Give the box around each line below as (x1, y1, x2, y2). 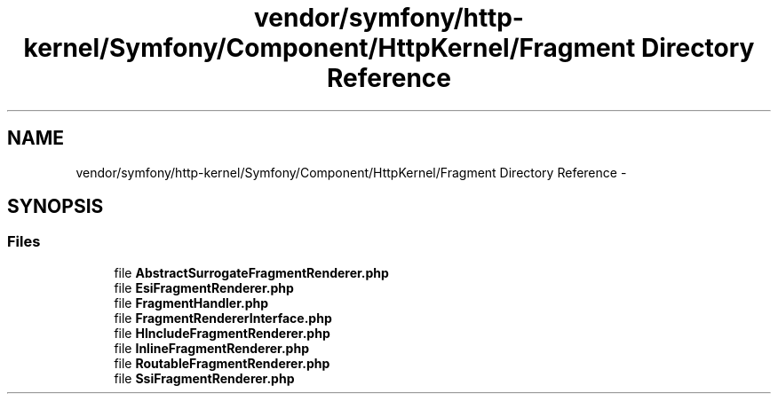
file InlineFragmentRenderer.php (114, 340, 309, 356)
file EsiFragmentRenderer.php (114, 279, 294, 295)
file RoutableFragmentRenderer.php (114, 355, 330, 371)
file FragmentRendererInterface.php (114, 310, 332, 326)
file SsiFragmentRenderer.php (114, 370, 295, 386)
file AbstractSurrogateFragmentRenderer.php (114, 264, 389, 280)
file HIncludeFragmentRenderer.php (114, 325, 330, 341)
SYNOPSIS (7, 195, 104, 218)
